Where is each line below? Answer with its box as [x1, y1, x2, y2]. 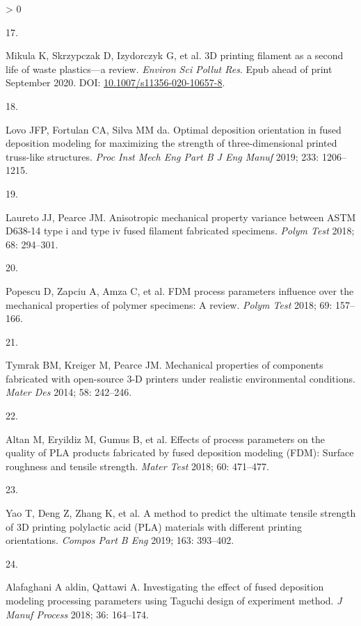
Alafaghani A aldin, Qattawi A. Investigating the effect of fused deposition [6, 579, 324, 594]
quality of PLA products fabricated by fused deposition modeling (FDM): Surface [6, 445, 354, 460]
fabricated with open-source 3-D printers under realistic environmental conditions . [6, 371, 355, 385]
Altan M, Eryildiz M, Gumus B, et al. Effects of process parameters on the [6, 431, 325, 446]
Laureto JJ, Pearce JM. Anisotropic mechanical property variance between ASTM [6, 209, 356, 224]
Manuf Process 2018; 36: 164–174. [6, 607, 149, 621]
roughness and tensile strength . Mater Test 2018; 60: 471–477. [6, 458, 270, 473]
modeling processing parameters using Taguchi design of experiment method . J [6, 593, 342, 607]
